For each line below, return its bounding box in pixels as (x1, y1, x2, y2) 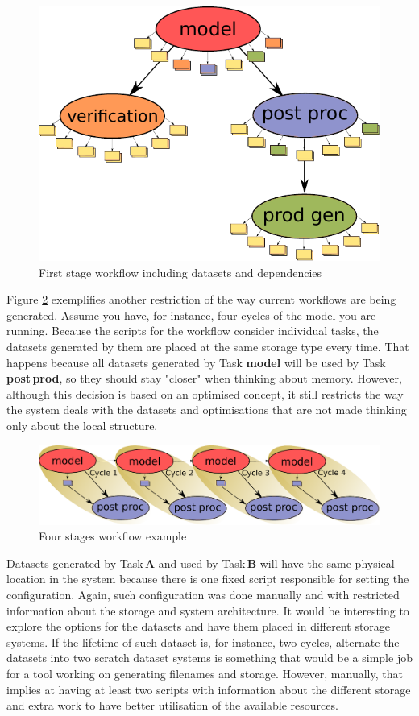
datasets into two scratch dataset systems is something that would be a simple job (6, 649, 413, 666)
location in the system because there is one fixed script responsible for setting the (6, 570, 409, 587)
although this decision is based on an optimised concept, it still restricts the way (6, 385, 404, 402)
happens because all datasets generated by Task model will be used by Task (6, 354, 386, 370)
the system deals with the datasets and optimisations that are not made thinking (6, 401, 407, 418)
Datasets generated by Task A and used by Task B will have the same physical (6, 554, 395, 571)
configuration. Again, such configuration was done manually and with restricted (6, 586, 400, 603)
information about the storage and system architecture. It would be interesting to (6, 602, 409, 619)
